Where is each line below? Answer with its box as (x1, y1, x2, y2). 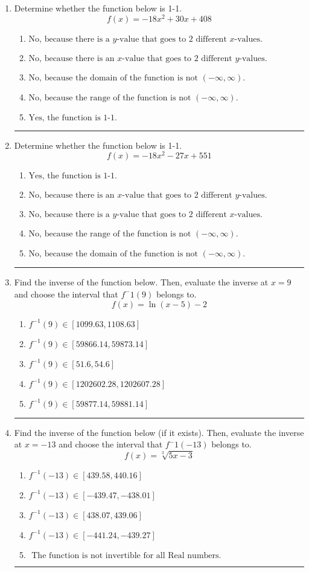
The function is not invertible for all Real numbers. (31, 551, 221, 560)
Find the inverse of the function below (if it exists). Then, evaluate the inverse (14, 426, 304, 438)
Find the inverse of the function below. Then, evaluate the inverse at (14, 276, 269, 288)
